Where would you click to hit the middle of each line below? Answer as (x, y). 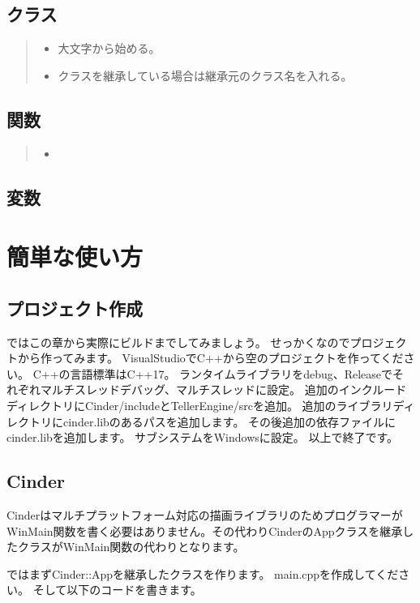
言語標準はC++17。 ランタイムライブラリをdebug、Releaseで (231, 373)
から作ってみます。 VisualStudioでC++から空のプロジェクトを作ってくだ (210, 358)
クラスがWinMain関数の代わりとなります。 (131, 547)
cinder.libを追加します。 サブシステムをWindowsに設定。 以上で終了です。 (203, 437)
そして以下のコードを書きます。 (117, 590)
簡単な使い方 (75, 257)
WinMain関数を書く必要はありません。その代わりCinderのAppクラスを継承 (205, 530)
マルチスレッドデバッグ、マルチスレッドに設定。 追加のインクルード (223, 389)
